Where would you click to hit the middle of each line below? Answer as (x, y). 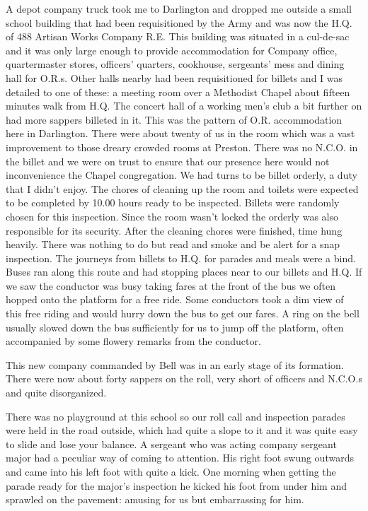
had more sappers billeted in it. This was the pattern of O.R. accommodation (174, 119)
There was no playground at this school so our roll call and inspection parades (176, 416)
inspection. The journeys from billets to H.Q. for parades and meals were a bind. (181, 258)
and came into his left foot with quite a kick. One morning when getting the (171, 471)
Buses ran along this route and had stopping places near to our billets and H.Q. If (184, 272)
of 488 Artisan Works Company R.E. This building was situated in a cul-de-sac (178, 36)
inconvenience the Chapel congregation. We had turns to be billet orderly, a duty (182, 175)
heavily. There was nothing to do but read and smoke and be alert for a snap (173, 244)
